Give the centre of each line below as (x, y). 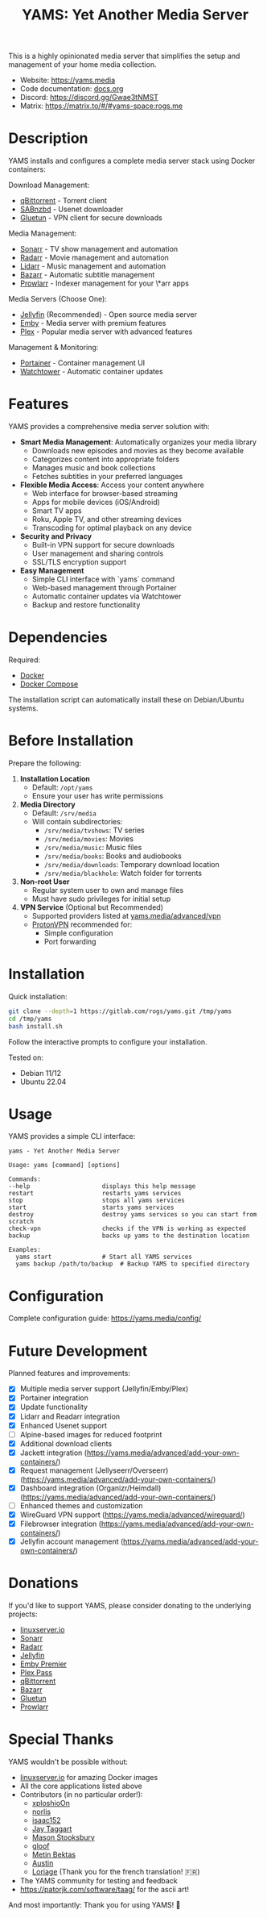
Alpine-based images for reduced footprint (91, 1434)
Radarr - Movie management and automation (94, 258)
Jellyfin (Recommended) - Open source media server (108, 315)
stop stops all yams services (97, 1201)
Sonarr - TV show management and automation (99, 249)
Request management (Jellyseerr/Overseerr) (94, 1470)
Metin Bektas (54, 1855)
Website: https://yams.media (68, 80)
